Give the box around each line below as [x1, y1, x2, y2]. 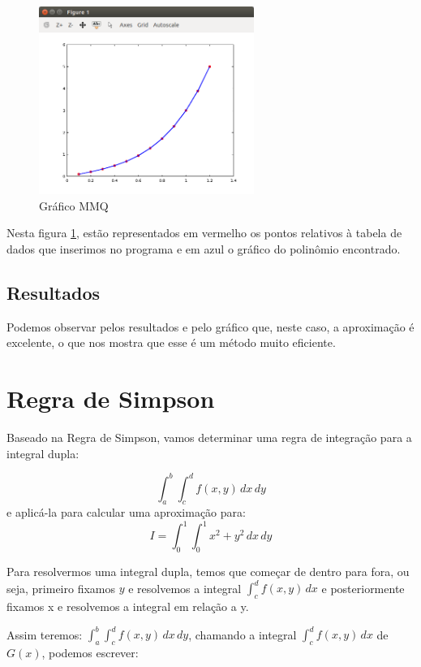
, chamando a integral [188, 626, 297, 643]
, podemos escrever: [41, 644, 139, 661]
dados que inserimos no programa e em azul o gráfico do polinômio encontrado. [6, 240, 401, 257]
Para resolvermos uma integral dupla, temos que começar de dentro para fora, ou [6, 563, 410, 580]
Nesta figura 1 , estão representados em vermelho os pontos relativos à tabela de [6, 224, 402, 241]
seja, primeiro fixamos [6, 579, 116, 596]
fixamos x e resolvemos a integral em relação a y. [6, 598, 249, 615]
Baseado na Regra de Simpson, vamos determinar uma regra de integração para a [6, 428, 412, 445]
